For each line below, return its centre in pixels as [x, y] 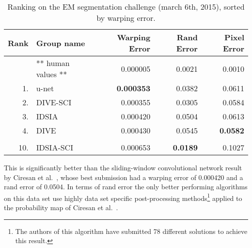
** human [53, 63]
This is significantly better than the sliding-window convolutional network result [123, 167]
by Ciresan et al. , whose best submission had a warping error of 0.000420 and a [124, 177]
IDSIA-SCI [55, 147]
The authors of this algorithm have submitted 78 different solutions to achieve [131, 231]
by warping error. [126, 18]
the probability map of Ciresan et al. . [61, 207]
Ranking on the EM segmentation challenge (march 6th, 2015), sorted [126, 7]
